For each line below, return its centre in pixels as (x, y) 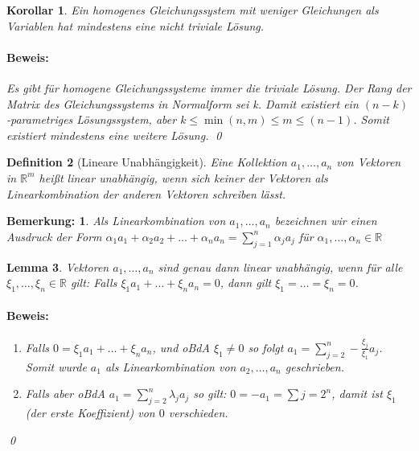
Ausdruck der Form (54, 236)
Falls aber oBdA (65, 394)
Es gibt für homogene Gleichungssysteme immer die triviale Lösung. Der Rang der (209, 87)
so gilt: (210, 394)
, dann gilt (246, 283)
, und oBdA (181, 347)
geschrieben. (314, 366)
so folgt (266, 347)
